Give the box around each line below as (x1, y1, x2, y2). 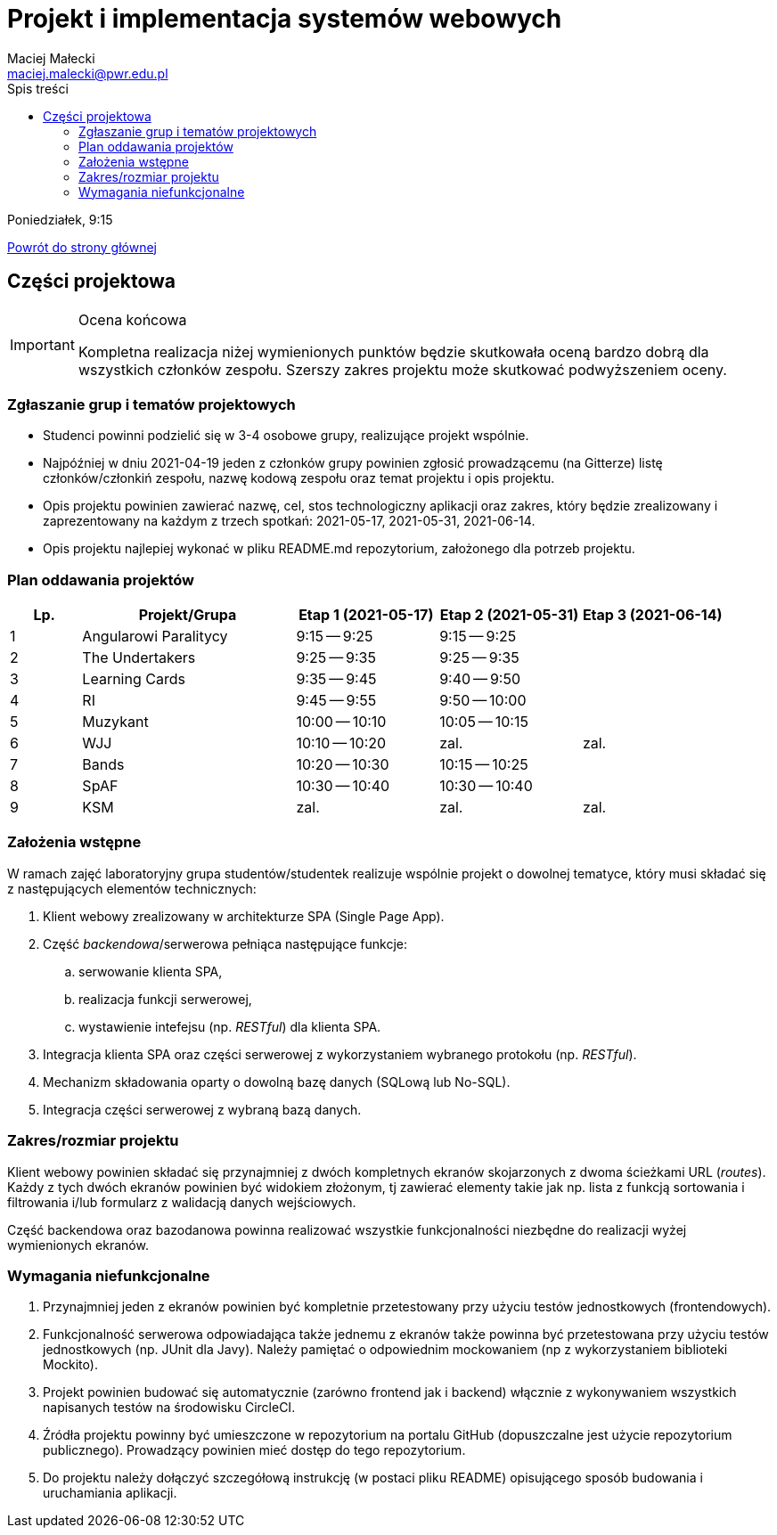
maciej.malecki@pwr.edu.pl (7, 65, 168, 81)
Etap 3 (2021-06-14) (582, 606, 723, 625)
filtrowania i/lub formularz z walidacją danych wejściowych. (7, 1194, 356, 1210)
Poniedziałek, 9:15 (7, 211, 113, 227)
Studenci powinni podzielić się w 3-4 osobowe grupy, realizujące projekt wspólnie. (43, 428, 529, 444)
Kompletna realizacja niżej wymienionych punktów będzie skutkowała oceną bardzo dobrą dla (78, 342, 709, 361)
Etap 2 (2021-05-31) (439, 606, 579, 625)
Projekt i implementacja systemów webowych (7, 4, 562, 34)
